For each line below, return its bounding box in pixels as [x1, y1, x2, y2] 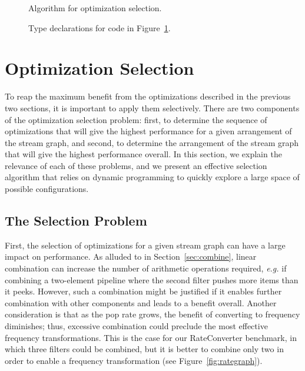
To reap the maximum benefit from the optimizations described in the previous [5, 90, 291, 102]
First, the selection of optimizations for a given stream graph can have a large [5, 238, 286, 251]
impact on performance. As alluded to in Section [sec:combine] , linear [5, 250, 257, 263]
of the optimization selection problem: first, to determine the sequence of [5, 113, 267, 125]
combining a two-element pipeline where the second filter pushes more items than [5, 273, 299, 286]
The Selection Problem [5, 211, 147, 230]
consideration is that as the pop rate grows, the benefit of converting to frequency [5, 308, 300, 320]
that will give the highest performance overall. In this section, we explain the [5, 148, 282, 160]
